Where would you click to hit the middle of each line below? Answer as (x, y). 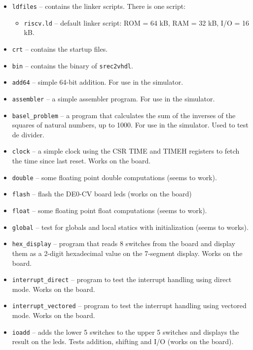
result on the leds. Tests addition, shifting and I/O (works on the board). (123, 341)
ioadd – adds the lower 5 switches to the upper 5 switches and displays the (126, 332)
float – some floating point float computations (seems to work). (109, 210)
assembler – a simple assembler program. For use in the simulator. (113, 98)
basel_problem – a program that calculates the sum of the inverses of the (124, 115)
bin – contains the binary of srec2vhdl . (72, 65)
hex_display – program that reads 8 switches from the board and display (124, 243)
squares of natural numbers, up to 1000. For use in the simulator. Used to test (130, 125)
